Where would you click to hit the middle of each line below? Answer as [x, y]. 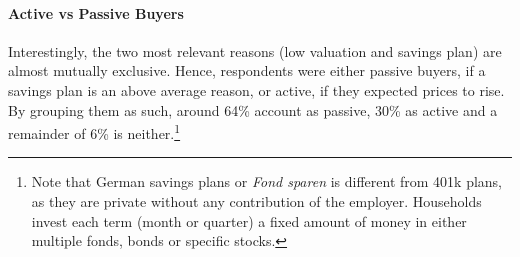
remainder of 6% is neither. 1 [94, 131]
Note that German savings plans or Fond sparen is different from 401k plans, [267, 181]
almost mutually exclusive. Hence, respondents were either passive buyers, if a [247, 70]
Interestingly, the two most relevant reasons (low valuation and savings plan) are [255, 50]
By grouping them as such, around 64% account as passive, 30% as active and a [253, 109]
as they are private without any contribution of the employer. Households [256, 201]
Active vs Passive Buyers [96, 12]
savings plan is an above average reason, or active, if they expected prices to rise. [256, 89]
